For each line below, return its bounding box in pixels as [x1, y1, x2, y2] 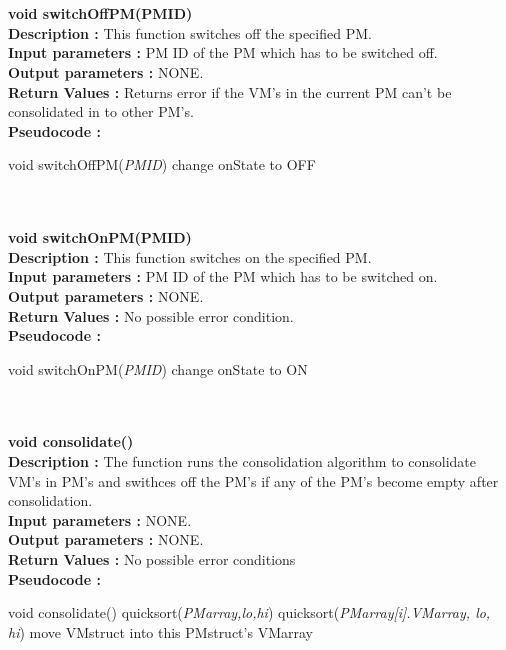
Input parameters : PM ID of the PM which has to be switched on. [8, 266, 438, 287]
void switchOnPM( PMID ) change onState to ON [8, 358, 308, 379]
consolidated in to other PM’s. [8, 101, 194, 122]
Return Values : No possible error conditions [8, 549, 296, 570]
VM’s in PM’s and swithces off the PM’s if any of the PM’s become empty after [8, 470, 499, 491]
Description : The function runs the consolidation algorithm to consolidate [8, 451, 477, 472]
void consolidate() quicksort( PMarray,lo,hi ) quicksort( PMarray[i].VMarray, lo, [8, 602, 491, 623]
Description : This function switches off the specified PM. [8, 22, 372, 43]
